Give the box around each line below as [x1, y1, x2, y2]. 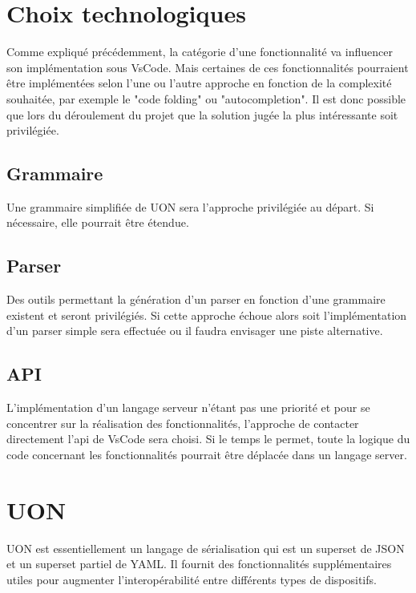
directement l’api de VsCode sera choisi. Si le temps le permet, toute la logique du [6, 430, 410, 447]
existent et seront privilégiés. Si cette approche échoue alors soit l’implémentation [6, 306, 407, 323]
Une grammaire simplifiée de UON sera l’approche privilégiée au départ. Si [6, 198, 374, 215]
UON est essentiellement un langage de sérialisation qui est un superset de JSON [6, 539, 405, 556]
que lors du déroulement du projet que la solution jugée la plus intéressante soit [6, 106, 398, 123]
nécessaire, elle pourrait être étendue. [6, 214, 189, 231]
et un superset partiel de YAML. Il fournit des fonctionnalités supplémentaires [6, 555, 392, 572]
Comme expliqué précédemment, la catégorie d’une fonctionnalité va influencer [6, 43, 393, 60]
